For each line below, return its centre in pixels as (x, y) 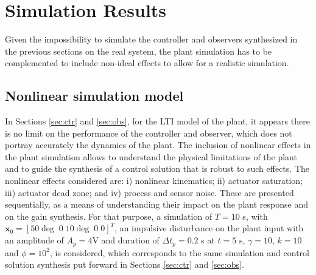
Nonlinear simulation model (94, 96)
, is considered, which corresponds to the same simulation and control (179, 252)
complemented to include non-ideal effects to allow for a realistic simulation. (147, 63)
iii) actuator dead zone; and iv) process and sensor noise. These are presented (149, 192)
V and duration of (126, 240)
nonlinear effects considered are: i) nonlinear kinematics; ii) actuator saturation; (154, 181)
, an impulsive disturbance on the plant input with (209, 228)
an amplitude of (34, 240)
